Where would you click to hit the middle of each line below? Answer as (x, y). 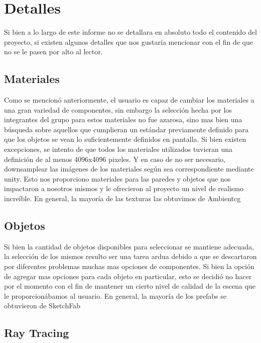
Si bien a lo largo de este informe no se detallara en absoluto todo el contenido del (130, 32)
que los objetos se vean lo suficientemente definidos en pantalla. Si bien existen (125, 139)
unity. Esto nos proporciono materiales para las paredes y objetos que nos (117, 178)
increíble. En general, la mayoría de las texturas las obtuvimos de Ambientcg (122, 198)
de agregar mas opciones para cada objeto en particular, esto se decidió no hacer (128, 276)
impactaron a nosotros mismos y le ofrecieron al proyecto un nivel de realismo (124, 188)
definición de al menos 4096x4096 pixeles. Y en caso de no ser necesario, (115, 159)
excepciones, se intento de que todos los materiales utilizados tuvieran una (118, 149)
